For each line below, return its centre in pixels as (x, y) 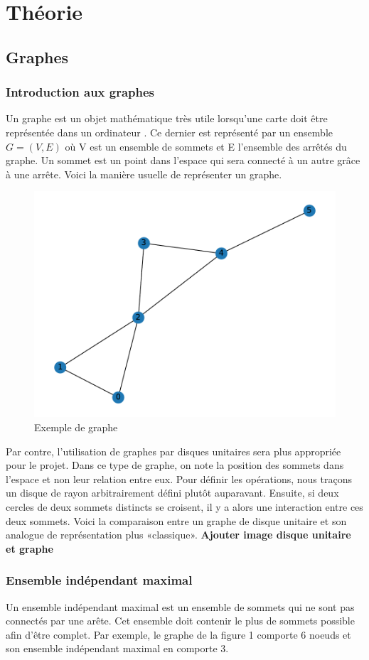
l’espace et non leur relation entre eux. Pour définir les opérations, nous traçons (179, 478)
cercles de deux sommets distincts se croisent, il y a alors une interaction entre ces (184, 506)
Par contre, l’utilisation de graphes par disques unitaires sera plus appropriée (173, 451)
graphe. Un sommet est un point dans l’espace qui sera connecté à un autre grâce (183, 160)
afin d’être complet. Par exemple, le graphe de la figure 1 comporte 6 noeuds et (178, 634)
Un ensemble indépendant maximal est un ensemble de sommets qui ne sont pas (180, 606)
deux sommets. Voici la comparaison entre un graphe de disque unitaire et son (176, 520)
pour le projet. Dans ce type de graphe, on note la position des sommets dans (175, 465)
